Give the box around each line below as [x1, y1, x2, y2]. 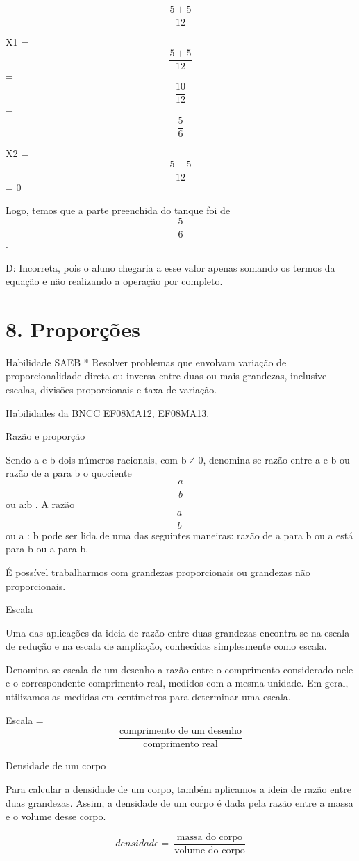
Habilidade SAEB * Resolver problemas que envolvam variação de [6, 354, 287, 369]
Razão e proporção [6, 429, 85, 443]
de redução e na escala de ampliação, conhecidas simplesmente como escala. [6, 639, 327, 653]
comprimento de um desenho [119, 726, 242, 737]
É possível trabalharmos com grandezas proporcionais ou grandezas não [6, 564, 310, 579]
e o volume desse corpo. [6, 809, 106, 823]
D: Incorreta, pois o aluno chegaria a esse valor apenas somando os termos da [6, 260, 335, 274]
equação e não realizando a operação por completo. [6, 274, 223, 288]
